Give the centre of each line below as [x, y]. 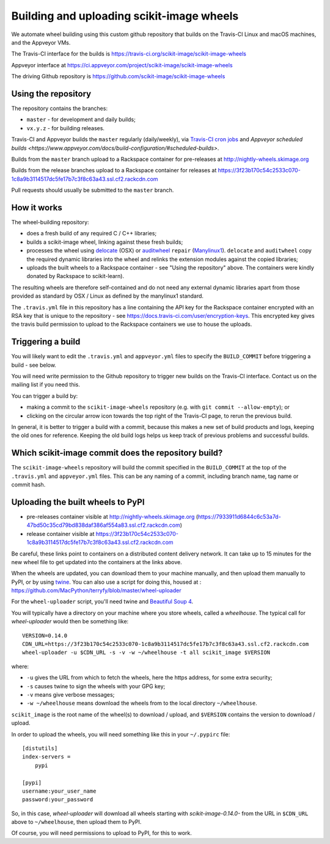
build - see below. [34, 365]
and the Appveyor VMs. [41, 42]
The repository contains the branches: [60, 108]
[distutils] [40, 748]
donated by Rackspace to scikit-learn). [75, 276]
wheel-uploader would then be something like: [70, 622]
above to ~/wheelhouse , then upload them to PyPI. [76, 822]
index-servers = [46, 757]
